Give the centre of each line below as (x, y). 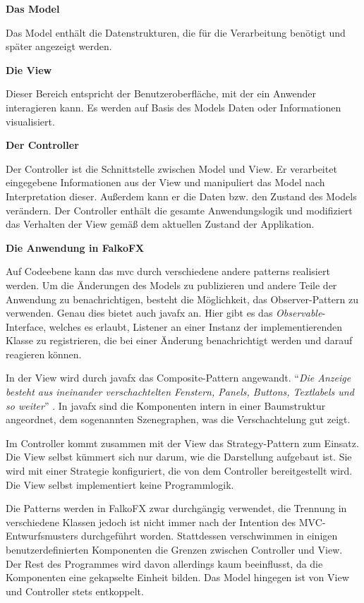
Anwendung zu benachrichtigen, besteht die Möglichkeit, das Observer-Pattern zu (182, 299)
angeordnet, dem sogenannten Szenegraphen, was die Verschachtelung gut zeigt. (178, 419)
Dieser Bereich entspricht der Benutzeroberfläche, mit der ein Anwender (161, 93)
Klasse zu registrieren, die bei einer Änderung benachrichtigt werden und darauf (179, 340)
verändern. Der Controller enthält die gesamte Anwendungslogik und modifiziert (179, 210)
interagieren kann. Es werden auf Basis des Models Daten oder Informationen (174, 107)
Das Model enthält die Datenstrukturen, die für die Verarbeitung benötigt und (176, 32)
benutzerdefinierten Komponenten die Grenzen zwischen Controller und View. (174, 549)
